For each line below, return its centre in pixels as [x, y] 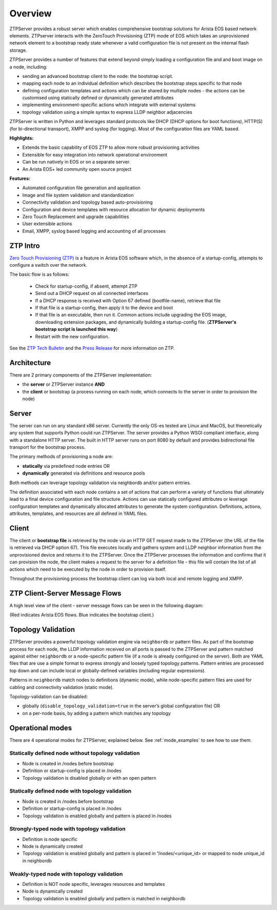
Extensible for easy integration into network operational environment [95, 154]
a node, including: [28, 67]
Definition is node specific [50, 839]
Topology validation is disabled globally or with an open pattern [89, 778]
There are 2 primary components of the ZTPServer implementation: [81, 375]
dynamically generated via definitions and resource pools [84, 473]
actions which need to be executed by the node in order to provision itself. [88, 569]
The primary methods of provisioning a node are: [61, 457]
